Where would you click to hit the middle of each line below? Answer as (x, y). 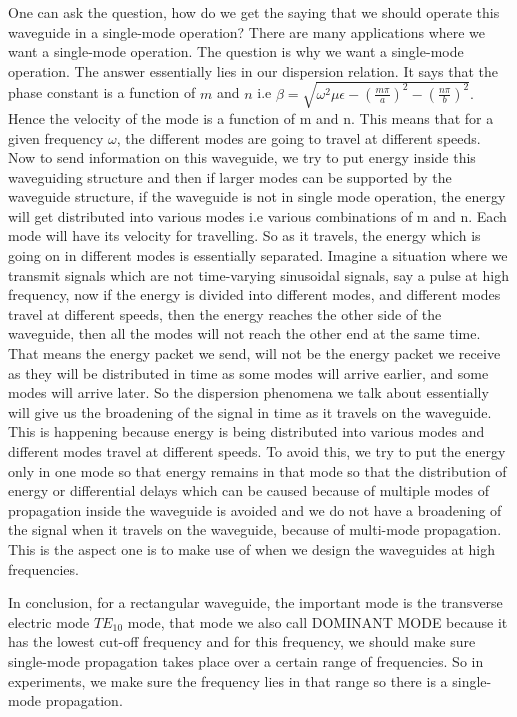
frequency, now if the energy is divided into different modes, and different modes (254, 294)
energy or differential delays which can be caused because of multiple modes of (249, 490)
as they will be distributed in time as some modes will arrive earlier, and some (248, 372)
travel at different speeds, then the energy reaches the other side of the (225, 313)
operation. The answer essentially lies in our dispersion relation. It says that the (253, 70)
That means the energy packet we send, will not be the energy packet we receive (254, 353)
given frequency (56, 137)
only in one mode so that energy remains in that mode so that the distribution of (257, 470)
